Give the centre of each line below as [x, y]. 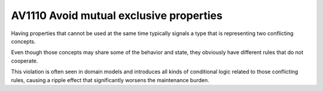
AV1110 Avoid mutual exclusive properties [117, 15]
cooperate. [25, 61]
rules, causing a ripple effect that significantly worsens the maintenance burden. [110, 80]
